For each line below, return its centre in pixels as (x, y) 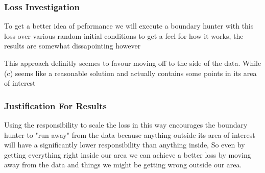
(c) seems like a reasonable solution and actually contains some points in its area (130, 73)
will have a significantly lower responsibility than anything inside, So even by (125, 145)
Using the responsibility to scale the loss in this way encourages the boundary (126, 125)
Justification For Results (56, 105)
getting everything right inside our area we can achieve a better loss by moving (128, 154)
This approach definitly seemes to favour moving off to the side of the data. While (133, 63)
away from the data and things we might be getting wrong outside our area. (123, 165)
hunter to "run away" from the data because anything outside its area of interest (130, 134)
